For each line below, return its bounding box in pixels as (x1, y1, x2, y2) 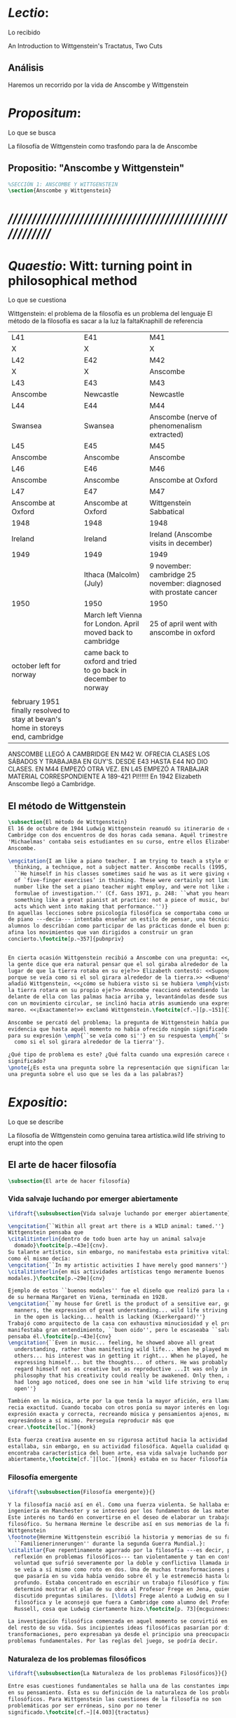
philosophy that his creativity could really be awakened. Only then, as (14, 1372, 234, 1379)
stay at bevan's (11, 715, 62, 724)
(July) (83, 579, 104, 589)
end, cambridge (11, 732, 64, 742)
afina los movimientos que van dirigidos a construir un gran (8, 929, 193, 936)
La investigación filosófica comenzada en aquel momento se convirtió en (8, 1618, 228, 1625)
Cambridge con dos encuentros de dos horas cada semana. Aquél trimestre (8, 832, 228, 839)
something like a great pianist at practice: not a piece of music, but (14, 896, 231, 903)
